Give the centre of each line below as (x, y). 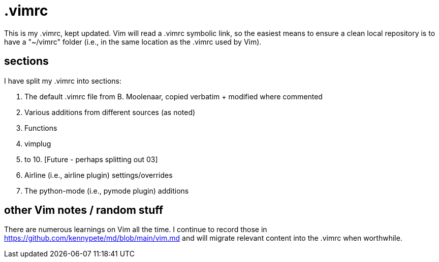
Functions (41, 128)
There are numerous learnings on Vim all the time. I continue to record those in (136, 230)
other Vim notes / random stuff (84, 210)
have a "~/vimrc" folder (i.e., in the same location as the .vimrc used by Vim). (133, 42)
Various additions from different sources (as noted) (110, 112)
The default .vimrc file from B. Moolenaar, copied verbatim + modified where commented (174, 96)
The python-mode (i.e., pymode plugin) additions (107, 191)
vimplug (38, 143)
